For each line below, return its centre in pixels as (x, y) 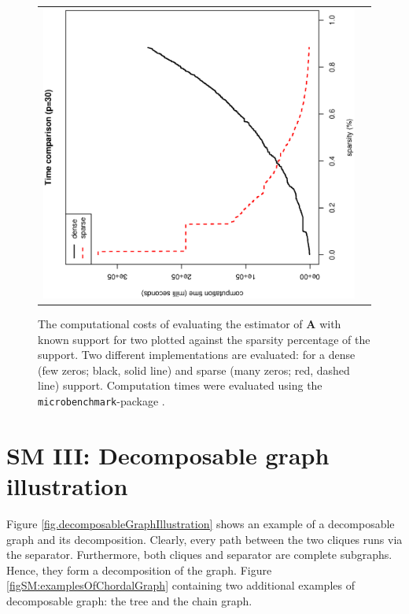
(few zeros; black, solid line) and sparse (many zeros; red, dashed (194, 370)
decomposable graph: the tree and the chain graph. (129, 600)
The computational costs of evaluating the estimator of (170, 324)
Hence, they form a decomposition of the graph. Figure (139, 570)
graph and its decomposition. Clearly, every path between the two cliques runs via (204, 539)
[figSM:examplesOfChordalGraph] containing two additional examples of (181, 585)
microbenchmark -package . (101, 400)
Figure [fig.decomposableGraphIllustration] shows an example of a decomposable (201, 523)
